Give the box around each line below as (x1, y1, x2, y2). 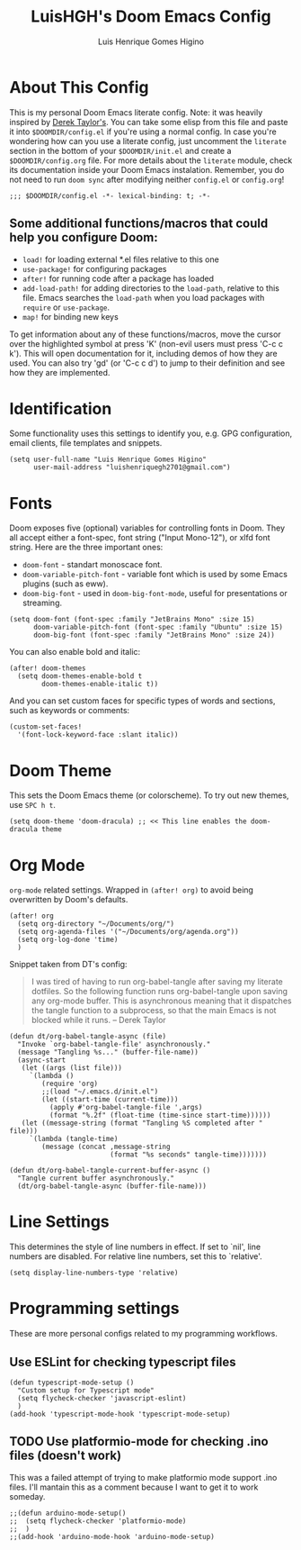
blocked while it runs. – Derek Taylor (31, 1015, 166, 1026)
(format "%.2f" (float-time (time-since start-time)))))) (49, 1110, 271, 1120)
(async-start (17, 1056, 66, 1065)
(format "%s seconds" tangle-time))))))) (109, 1150, 268, 1159)
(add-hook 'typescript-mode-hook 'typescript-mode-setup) (9, 1410, 231, 1419)
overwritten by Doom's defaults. (9, 894, 128, 905)
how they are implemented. (9, 367, 111, 377)
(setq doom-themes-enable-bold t (17, 672, 143, 681)
